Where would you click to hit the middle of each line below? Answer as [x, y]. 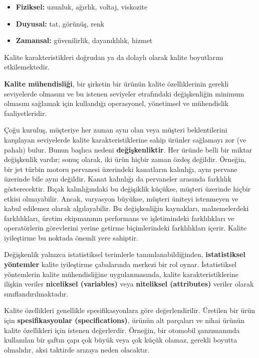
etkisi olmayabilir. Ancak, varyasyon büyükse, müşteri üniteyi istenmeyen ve [121, 198]
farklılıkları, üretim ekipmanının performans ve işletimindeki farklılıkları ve [119, 218]
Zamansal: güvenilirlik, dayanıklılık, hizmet [84, 40]
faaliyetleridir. [26, 113]
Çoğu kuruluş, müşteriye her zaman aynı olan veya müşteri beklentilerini [116, 130]
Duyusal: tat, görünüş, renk [60, 23]
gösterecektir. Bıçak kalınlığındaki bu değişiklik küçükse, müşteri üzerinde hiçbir [127, 188]
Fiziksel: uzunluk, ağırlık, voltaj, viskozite [82, 6]
